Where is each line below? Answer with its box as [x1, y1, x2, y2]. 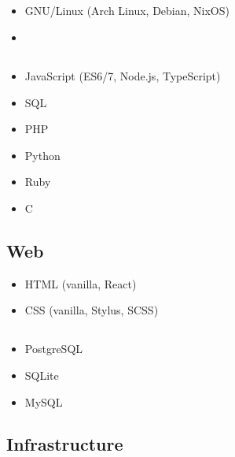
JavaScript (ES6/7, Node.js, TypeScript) [24, 67, 221, 84]
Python [24, 147, 61, 163]
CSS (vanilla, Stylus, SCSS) [24, 302, 159, 318]
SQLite [24, 366, 59, 383]
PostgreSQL [24, 340, 83, 357]
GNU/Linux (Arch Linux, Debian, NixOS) [24, 2, 229, 19]
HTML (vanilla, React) [24, 275, 137, 292]
